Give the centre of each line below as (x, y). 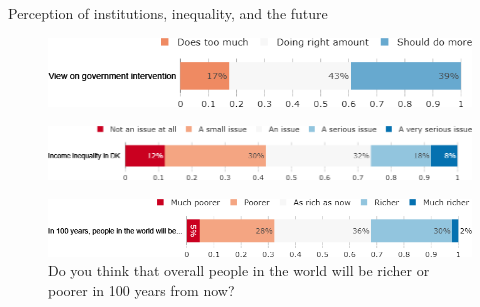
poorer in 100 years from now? (141, 289)
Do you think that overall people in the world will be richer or (239, 270)
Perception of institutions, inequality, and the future (168, 13)
